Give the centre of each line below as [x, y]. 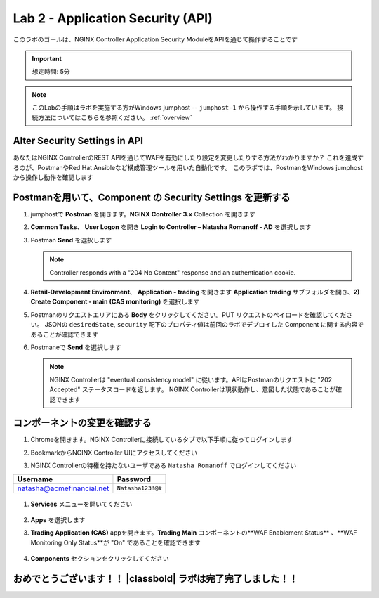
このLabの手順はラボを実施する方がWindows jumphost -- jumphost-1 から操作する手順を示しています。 [184, 108]
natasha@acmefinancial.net [63, 488]
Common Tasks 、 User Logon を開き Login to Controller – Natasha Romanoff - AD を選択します [171, 227]
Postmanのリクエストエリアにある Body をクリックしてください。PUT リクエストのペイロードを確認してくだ [188, 314]
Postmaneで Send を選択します [76, 347]
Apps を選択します [58, 520]
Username [35, 479]
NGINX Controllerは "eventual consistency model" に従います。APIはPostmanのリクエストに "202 [191, 379]
